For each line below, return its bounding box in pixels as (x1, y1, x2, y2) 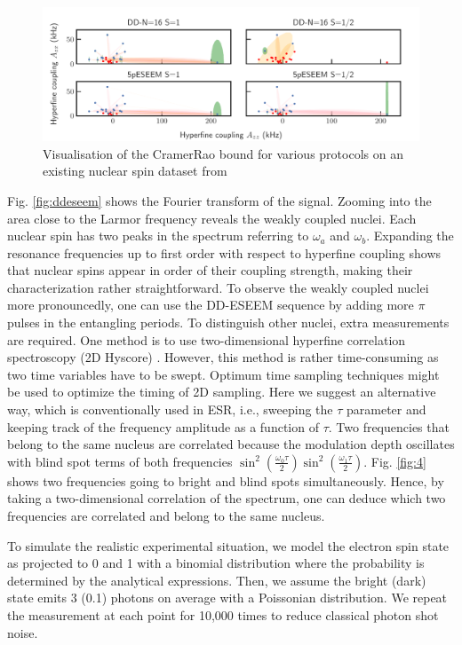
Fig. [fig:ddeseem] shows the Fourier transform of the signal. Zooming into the (7, 191, 432, 209)
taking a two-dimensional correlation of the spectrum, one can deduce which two (7, 489, 446, 507)
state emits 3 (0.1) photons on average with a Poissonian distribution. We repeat (7, 588, 448, 607)
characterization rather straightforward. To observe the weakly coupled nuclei (7, 278, 429, 296)
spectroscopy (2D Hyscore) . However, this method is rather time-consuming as (7, 348, 439, 366)
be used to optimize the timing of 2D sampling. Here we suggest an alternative (7, 382, 436, 401)
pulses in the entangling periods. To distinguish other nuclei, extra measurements (7, 313, 450, 332)
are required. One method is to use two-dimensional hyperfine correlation (7, 330, 406, 349)
